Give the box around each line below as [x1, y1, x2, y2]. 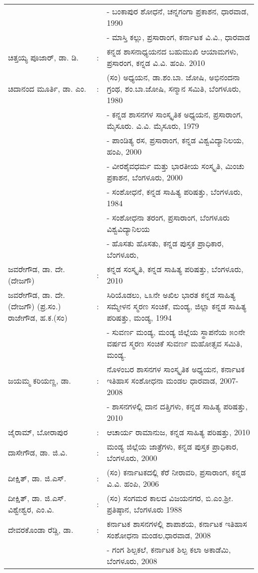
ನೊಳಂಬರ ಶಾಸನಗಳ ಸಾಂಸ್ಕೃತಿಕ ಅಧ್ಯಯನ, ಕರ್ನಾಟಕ [107, 363, 245, 375]
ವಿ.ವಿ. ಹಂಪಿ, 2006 [107, 478, 159, 489]
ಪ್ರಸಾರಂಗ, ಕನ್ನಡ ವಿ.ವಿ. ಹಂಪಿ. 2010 [107, 57, 205, 68]
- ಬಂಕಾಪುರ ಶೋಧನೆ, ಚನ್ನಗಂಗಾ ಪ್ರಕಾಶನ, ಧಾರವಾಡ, [107, 5, 249, 17]
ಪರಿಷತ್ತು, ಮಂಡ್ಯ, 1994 [107, 312, 172, 323]
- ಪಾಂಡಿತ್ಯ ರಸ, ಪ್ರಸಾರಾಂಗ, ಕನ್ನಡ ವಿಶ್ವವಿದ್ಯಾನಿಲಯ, [107, 134, 244, 146]
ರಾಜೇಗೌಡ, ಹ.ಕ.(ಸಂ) [8, 312, 67, 323]
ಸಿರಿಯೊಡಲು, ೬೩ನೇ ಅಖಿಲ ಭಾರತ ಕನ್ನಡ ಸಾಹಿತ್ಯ [107, 289, 236, 300]
